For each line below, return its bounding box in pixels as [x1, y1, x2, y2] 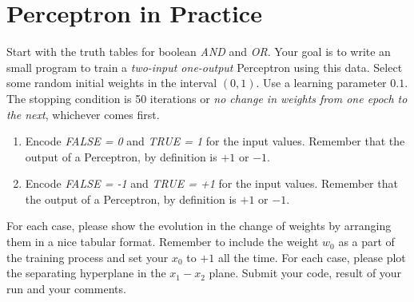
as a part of [338, 233, 395, 250]
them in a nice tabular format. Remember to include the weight [6, 233, 319, 250]
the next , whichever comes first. [6, 105, 160, 122]
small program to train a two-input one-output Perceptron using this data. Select [6, 58, 403, 75]
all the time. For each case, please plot [217, 248, 406, 265]
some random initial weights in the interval [6, 74, 217, 91]
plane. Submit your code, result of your [209, 264, 402, 281]
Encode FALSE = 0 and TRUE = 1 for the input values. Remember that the [25, 133, 405, 149]
